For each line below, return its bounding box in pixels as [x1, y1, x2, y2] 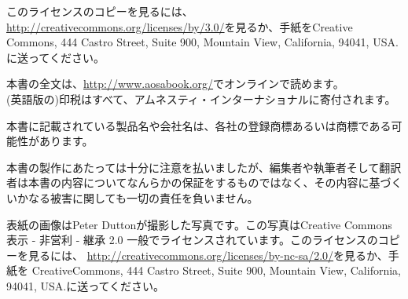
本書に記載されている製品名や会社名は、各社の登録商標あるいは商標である [6, 117, 391, 133]
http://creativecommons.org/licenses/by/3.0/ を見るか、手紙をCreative [6, 18, 353, 35]
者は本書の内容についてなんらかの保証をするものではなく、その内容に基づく [6, 174, 402, 191]
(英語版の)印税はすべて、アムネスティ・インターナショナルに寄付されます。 [6, 90, 396, 107]
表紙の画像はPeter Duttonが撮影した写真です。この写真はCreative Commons [6, 216, 392, 232]
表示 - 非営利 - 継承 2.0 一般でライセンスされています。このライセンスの [6, 232, 378, 248]
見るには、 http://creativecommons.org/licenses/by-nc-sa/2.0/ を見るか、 [28, 246, 388, 263]
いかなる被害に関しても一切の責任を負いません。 [6, 189, 259, 206]
